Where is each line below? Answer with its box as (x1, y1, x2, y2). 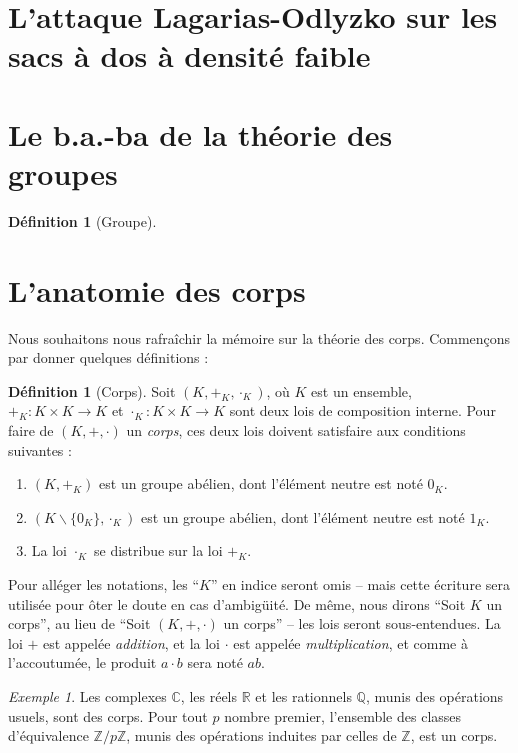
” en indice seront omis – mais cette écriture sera (210, 573, 510, 594)
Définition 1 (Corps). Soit (8, 380, 176, 401)
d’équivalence (8, 725, 89, 746)
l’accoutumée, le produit (8, 652, 157, 673)
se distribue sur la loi (93, 540, 223, 561)
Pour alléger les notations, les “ (8, 573, 200, 594)
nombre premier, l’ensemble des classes (224, 705, 462, 726)
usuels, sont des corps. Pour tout (8, 705, 208, 726)
